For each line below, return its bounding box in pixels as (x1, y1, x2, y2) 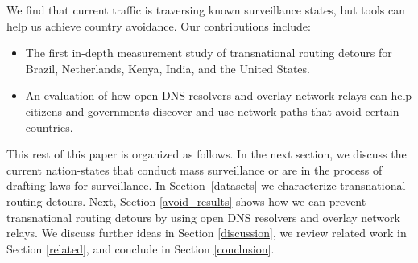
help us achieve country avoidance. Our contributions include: (6, 17, 311, 34)
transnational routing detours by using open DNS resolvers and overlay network (6, 208, 400, 225)
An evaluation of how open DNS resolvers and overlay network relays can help (25, 87, 412, 104)
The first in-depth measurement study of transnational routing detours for (25, 44, 392, 61)
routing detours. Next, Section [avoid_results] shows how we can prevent (6, 192, 366, 209)
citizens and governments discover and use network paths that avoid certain (25, 102, 399, 119)
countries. (25, 118, 73, 135)
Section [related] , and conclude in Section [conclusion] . (6, 240, 275, 257)
